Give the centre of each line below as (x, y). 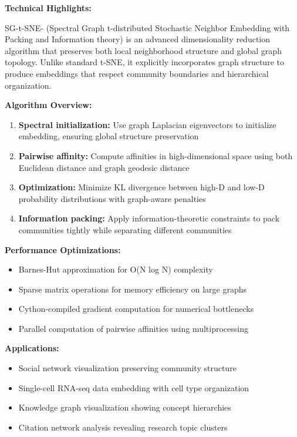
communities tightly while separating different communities (125, 229)
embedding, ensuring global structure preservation (109, 136)
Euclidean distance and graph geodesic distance (104, 167)
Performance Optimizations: (63, 249)
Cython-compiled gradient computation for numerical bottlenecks (136, 309)
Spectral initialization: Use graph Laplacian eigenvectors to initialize (147, 124)
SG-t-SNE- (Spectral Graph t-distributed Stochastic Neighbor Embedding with (147, 27)
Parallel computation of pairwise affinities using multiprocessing (133, 328)
